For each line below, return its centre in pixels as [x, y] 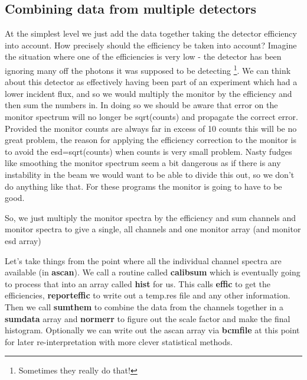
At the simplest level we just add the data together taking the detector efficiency [151, 33]
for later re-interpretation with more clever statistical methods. [119, 341]
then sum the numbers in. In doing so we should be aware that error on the [141, 105]
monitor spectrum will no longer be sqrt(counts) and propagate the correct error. [151, 117]
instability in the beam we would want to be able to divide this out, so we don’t [150, 174]
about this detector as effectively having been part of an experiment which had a [151, 82]
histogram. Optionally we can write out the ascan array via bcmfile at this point [152, 330]
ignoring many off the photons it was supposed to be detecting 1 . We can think [148, 69]
